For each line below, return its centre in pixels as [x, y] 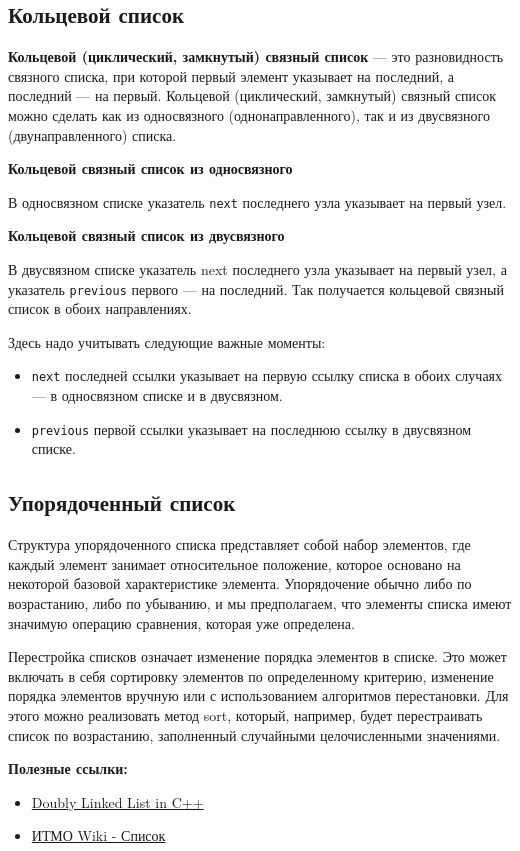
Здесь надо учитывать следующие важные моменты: [167, 341]
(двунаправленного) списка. [92, 134]
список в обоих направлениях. [100, 308]
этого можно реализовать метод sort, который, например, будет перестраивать [245, 714]
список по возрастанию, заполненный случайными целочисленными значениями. [254, 734]
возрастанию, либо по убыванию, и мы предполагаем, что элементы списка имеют [260, 602]
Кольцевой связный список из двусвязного [146, 235]
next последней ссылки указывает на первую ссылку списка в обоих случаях [267, 375]
